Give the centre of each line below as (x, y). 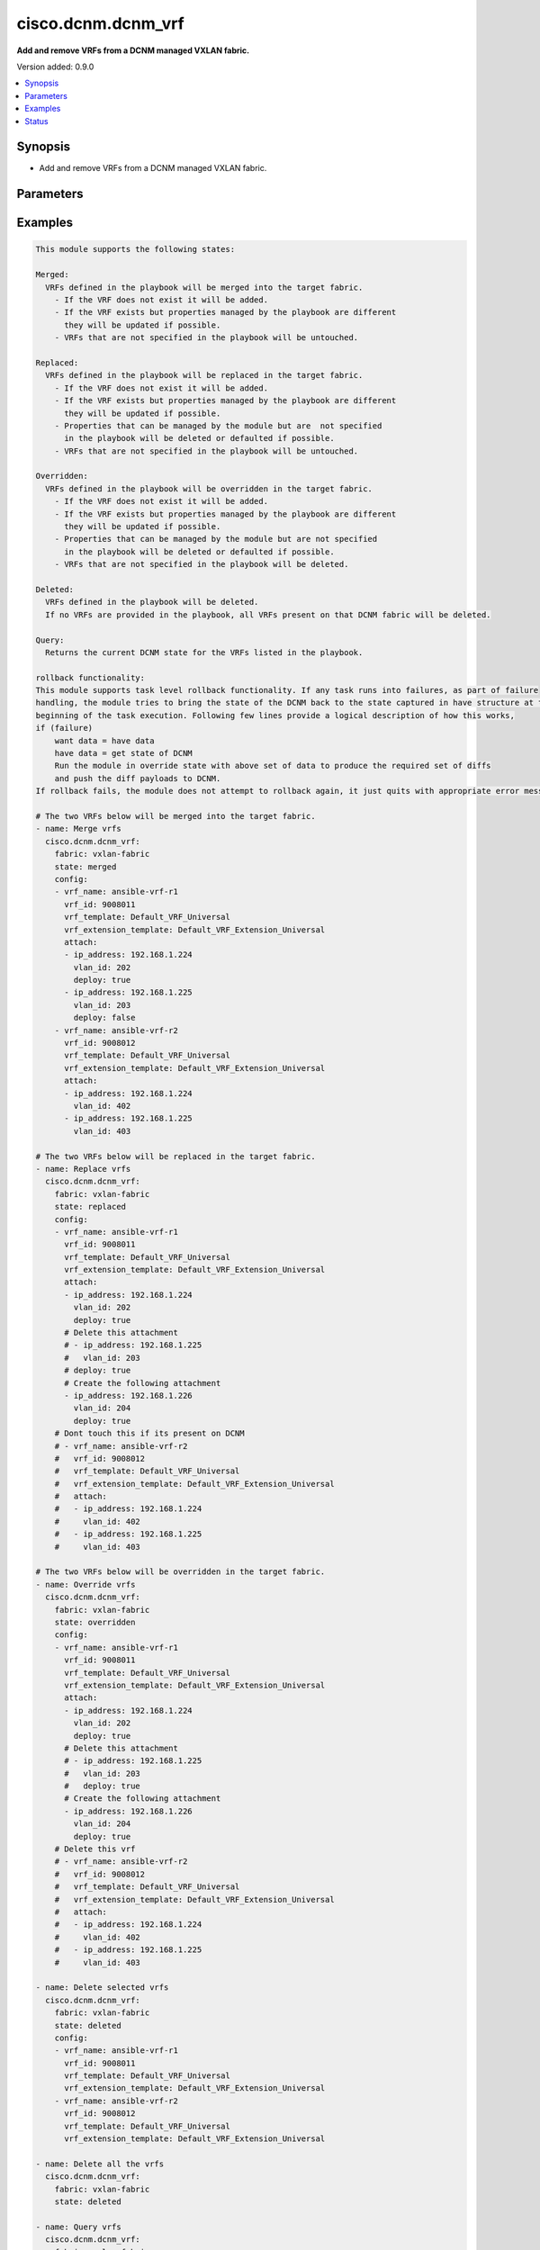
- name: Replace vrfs (83, 1169)
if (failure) (64, 728)
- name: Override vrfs (85, 1584)
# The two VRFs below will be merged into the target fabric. (175, 816)
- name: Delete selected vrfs (102, 1988)
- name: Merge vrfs (78, 829)
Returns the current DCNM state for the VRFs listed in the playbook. (204, 652)
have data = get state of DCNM (123, 753)
